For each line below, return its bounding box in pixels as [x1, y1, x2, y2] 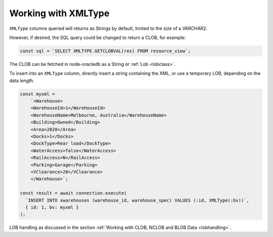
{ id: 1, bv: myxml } [25, 204, 79, 210]
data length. [9, 77, 35, 84]
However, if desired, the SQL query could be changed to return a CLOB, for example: [9, 34, 186, 41]
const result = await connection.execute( [20, 190, 127, 196]
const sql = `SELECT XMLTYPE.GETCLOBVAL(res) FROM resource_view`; [20, 48, 191, 54]
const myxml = [20, 91, 55, 97]
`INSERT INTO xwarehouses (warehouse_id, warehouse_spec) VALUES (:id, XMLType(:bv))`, [25, 197, 250, 203]
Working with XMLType [9, 8, 110, 19]
